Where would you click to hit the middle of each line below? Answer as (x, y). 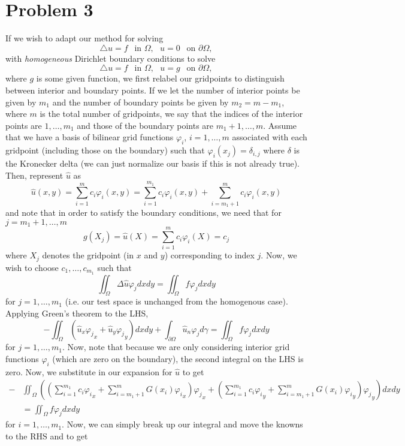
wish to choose (32, 267)
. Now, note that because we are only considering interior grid (176, 347)
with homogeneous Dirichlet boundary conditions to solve (111, 58)
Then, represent (34, 175)
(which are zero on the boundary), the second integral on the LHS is (178, 359)
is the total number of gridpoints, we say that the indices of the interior (171, 114)
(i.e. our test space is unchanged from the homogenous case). (176, 301)
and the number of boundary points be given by (140, 102)
